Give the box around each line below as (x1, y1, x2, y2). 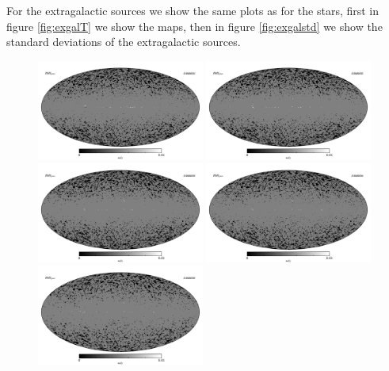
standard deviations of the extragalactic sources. (6, 33, 241, 50)
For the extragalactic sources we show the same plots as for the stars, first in (6, 2, 379, 18)
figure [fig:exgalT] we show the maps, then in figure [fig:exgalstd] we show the (6, 17, 383, 34)
